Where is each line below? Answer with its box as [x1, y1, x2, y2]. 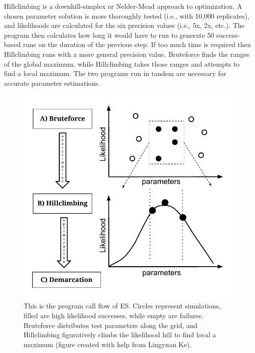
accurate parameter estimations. [4, 77, 101, 88]
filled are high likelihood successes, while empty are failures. [24, 310, 204, 321]
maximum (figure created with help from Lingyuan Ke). [24, 339, 192, 349]
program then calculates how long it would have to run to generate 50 [4, 29, 214, 40]
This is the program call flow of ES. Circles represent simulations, [24, 301, 221, 311]
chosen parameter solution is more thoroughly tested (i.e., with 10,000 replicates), [4, 10, 250, 21]
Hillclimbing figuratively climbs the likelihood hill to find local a [24, 329, 216, 340]
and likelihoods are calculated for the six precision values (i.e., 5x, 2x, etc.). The [4, 20, 245, 30]
